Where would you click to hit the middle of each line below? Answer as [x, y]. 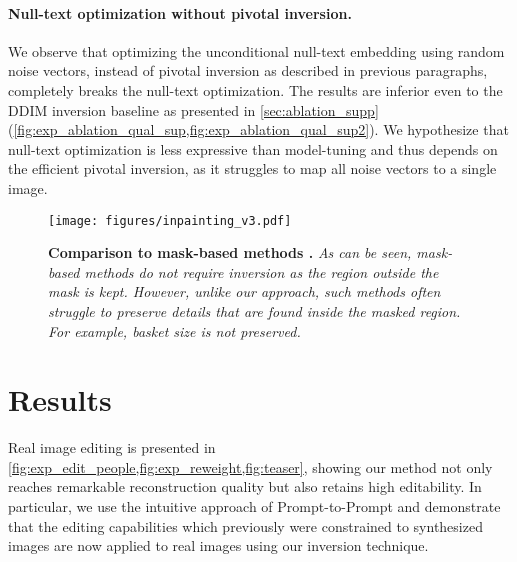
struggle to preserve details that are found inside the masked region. [254, 310]
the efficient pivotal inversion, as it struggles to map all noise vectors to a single [252, 168]
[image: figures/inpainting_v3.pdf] [170, 220]
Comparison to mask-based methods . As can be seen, [230, 252]
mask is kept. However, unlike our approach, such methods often [244, 291]
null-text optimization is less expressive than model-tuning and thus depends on [253, 148]
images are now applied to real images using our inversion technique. [218, 545]
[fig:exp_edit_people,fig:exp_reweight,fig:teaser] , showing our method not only [250, 466]
